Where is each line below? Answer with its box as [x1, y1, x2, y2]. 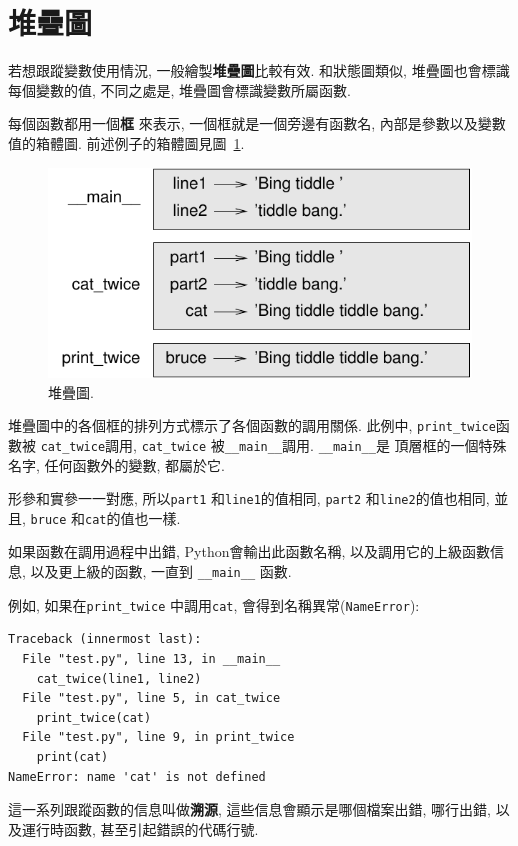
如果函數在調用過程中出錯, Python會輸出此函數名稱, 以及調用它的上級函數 [8, 541, 491, 562]
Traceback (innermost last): [8, 632, 202, 647]
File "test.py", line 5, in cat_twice [22, 691, 281, 706]
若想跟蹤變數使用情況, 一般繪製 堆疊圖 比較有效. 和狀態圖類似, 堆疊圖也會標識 [8, 60, 510, 81]
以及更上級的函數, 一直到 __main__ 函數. [30, 561, 292, 582]
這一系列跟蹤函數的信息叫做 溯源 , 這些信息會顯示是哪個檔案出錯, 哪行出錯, [8, 799, 491, 820]
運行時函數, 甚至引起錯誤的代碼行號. [21, 818, 259, 839]
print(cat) [36, 749, 109, 764]
